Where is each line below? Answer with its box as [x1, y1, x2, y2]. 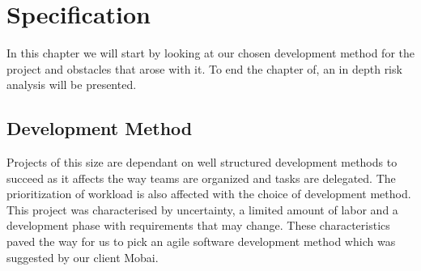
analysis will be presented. [6, 76, 137, 93]
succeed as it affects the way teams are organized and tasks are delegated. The [6, 169, 396, 186]
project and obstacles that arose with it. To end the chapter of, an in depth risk [6, 60, 402, 77]
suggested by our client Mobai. [6, 248, 159, 265]
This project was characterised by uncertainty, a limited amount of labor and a [6, 201, 398, 218]
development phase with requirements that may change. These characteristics [6, 217, 390, 234]
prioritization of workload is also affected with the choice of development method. [6, 185, 411, 202]
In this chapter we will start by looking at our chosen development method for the [6, 44, 415, 61]
